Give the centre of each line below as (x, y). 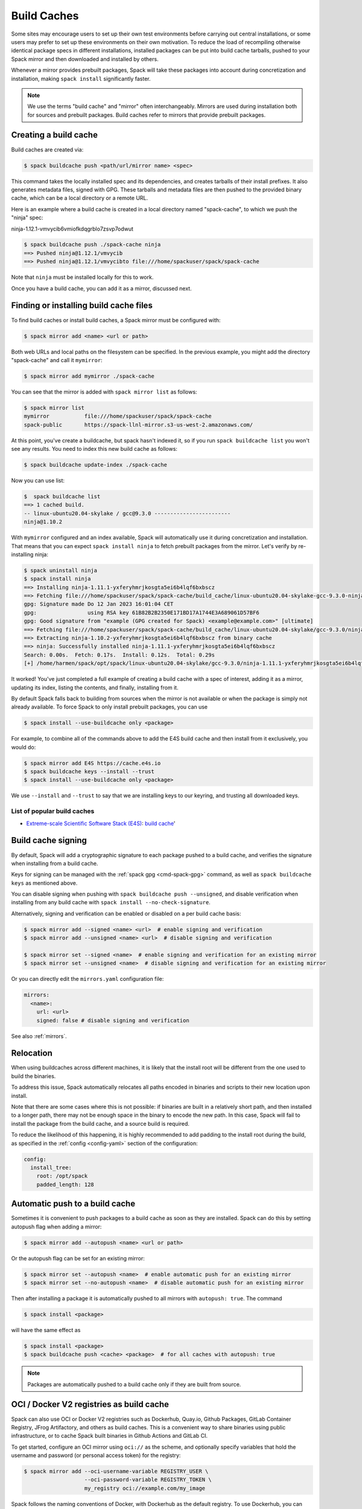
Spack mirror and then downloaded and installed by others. (85, 59)
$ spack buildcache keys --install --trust (89, 772)
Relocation (32, 1053)
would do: (24, 747)
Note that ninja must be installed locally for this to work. (82, 277)
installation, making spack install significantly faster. (81, 78)
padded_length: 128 (65, 1184)
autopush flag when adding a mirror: (56, 1227)
